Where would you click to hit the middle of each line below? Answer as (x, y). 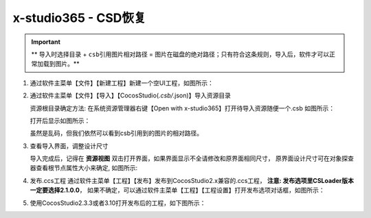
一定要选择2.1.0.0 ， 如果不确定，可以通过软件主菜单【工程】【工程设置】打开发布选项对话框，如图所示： (178, 190)
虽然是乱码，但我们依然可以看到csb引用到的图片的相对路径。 (116, 133)
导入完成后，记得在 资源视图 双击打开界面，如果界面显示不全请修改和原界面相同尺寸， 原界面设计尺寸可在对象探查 (192, 158)
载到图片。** (61, 64)
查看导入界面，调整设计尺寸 (69, 146)
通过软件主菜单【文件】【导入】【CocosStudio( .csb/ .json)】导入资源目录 (131, 95)
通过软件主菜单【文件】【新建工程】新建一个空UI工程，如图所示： (122, 83)
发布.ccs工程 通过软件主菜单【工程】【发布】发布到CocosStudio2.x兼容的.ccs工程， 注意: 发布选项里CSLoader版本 (192, 180)
